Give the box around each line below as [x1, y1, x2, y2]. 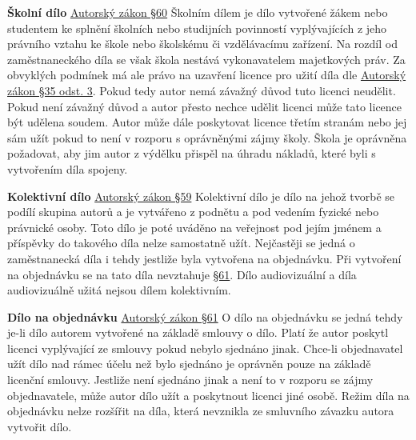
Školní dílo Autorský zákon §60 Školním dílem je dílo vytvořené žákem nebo [7, 4, 388, 20]
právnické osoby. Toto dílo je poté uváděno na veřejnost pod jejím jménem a [7, 218, 382, 235]
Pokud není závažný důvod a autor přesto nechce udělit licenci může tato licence [7, 98, 402, 114]
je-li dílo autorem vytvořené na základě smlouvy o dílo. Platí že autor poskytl [7, 324, 389, 341]
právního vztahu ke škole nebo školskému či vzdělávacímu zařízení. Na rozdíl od [7, 35, 398, 52]
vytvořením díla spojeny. [7, 160, 128, 177]
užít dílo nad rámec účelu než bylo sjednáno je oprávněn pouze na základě [7, 355, 371, 372]
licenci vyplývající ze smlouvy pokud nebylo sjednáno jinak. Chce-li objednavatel [7, 339, 403, 356]
